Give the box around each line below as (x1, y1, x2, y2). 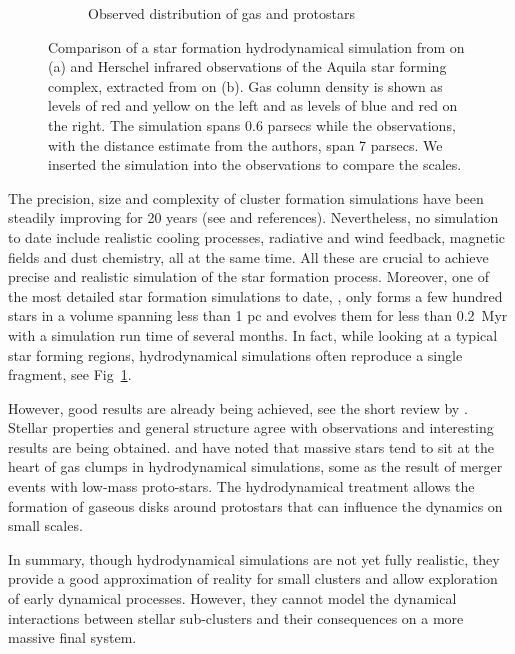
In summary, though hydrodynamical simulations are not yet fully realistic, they (8, 548, 500, 569)
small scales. (8, 515, 83, 536)
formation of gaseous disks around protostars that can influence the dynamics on (8, 495, 503, 516)
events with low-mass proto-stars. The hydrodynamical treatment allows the (8, 476, 475, 497)
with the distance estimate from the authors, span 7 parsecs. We (48, 134, 443, 155)
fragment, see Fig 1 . (8, 364, 132, 385)
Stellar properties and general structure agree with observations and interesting (8, 417, 494, 438)
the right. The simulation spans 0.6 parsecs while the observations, (48, 114, 456, 135)
